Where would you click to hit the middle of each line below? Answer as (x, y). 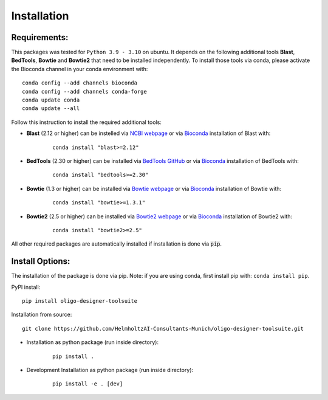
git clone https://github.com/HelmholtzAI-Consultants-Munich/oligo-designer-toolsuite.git (163, 329)
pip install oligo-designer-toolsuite (80, 301)
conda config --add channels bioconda (80, 83)
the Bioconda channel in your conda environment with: (80, 69)
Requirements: (40, 37)
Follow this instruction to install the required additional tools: (87, 122)
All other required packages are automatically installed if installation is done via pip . (116, 244)
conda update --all (51, 109)
